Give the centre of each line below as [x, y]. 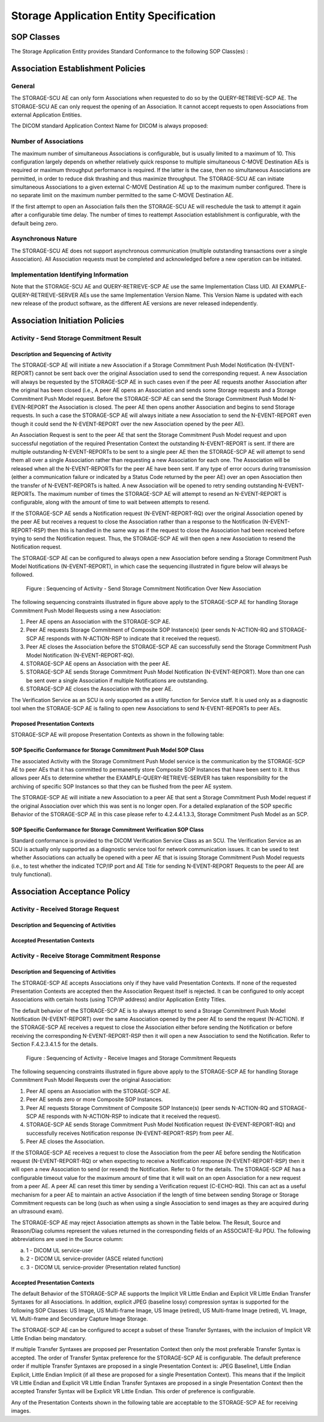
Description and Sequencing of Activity [61, 354]
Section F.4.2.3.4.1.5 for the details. [55, 1044]
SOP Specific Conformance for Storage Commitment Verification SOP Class [107, 830]
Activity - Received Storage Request [65, 909]
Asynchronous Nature [44, 239]
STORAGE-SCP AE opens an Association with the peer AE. [98, 664]
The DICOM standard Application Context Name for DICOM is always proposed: [109, 126]
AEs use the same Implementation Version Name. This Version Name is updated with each [191, 295]
